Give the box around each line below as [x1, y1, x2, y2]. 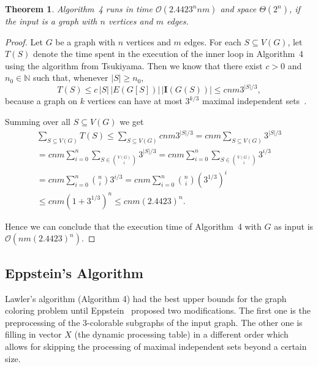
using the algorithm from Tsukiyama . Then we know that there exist [5, 59, 263, 72]
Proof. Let [5, 35, 43, 48]
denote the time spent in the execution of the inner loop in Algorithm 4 [32, 47, 304, 60]
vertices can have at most [87, 94, 183, 107]
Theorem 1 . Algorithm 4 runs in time [5, 2, 153, 15]
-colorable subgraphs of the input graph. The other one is [87, 316, 303, 328]
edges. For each [184, 35, 241, 48]
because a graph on [5, 94, 77, 107]
